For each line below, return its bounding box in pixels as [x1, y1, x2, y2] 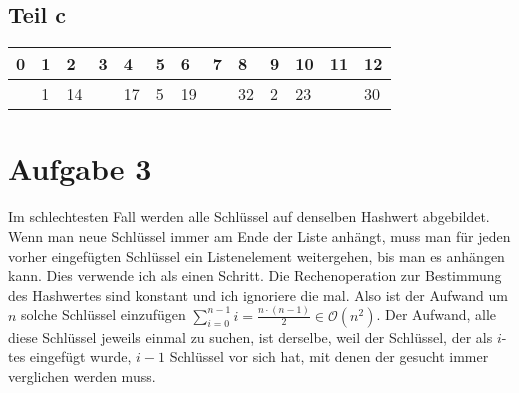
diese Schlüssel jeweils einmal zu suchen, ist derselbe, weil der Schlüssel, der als [8, 326, 493, 347]
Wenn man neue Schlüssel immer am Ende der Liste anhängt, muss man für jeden [8, 225, 511, 246]
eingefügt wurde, [29, 346, 132, 367]
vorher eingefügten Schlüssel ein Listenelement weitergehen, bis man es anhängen [8, 245, 505, 266]
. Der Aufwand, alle [376, 304, 497, 325]
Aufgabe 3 [8, 148, 152, 189]
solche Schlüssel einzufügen [21, 304, 186, 325]
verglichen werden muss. [8, 365, 156, 386]
